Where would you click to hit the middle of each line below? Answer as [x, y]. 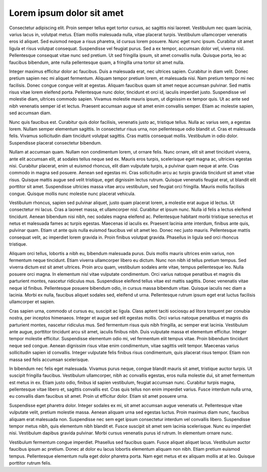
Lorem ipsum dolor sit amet [66, 13]
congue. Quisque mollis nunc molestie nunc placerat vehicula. [72, 194]
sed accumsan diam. [30, 113]
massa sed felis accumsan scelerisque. [49, 360]
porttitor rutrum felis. [30, 463]
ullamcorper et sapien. [32, 302]
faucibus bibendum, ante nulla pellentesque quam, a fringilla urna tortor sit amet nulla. [97, 62]
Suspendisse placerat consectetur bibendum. [56, 143]
